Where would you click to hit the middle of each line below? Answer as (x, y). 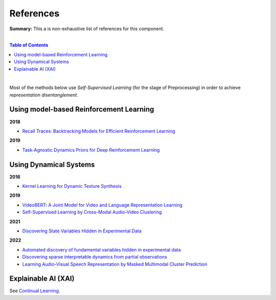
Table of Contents (29, 45)
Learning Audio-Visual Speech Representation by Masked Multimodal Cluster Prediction (115, 264)
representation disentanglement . (44, 95)
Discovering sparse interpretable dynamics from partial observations (95, 257)
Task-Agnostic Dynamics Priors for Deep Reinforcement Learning (91, 150)
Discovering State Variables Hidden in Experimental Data (82, 231)
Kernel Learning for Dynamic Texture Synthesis (72, 186)
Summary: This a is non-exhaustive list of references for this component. (87, 29)
